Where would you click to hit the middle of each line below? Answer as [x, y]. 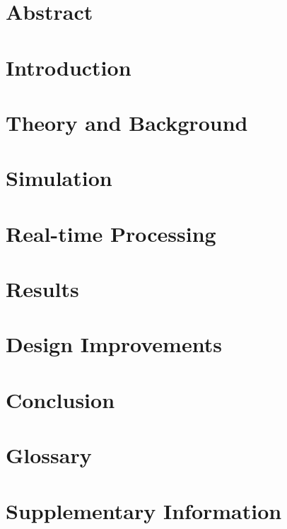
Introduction [69, 67]
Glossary [49, 455]
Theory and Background [127, 122]
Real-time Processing [111, 233]
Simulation [59, 178]
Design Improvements [114, 344]
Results [42, 289]
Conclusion [60, 399]
